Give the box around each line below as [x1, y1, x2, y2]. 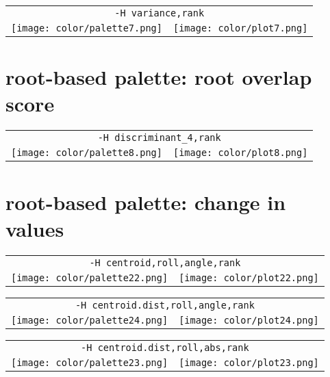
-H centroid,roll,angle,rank [89, 257, 241, 268]
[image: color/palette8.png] [11, 147, 162, 159]
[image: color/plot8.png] [173, 147, 308, 159]
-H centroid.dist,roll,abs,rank [81, 341, 249, 353]
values [5, 214, 64, 242]
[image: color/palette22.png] [11, 272, 168, 283]
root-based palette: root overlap [5, 63, 312, 91]
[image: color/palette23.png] [11, 356, 168, 368]
